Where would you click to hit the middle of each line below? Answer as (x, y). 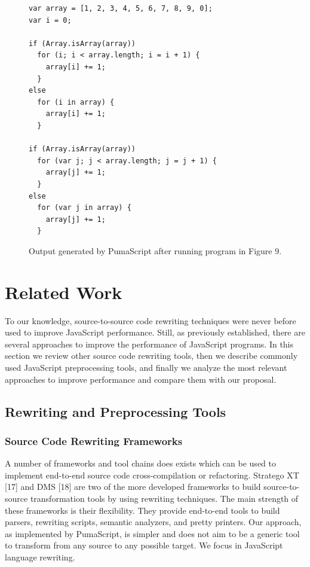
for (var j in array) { (84, 208)
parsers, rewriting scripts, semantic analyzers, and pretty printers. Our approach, (153, 522)
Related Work (64, 292)
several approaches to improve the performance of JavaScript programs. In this (149, 344)
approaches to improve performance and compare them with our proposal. (141, 379)
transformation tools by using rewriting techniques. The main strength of (164, 498)
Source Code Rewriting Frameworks (94, 441)
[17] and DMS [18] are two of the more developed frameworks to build (133, 487)
